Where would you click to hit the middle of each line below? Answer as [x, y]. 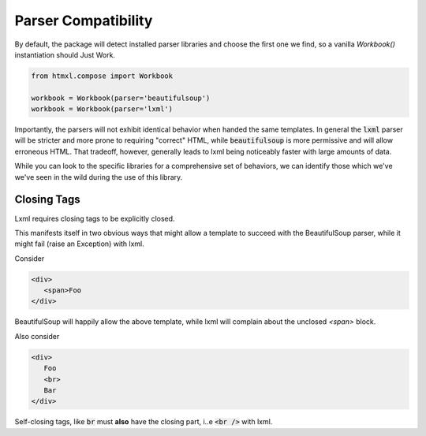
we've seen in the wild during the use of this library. [99, 177]
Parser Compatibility [84, 20]
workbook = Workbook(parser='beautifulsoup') [121, 98]
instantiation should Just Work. [65, 54]
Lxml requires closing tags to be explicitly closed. [95, 218]
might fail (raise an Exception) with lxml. [80, 244]
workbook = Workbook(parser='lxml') [102, 109]
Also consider [37, 336]
